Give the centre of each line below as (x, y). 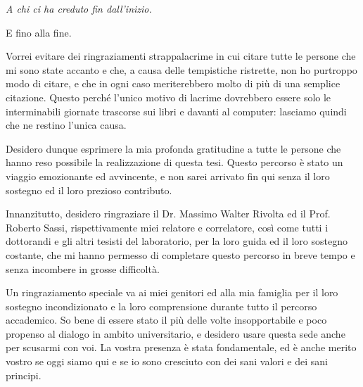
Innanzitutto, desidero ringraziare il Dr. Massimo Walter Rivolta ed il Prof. (168, 214)
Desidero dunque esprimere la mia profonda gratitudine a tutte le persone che (173, 148)
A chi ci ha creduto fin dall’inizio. (79, 8)
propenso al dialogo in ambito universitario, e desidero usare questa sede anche (176, 333)
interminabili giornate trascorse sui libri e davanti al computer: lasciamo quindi (176, 111)
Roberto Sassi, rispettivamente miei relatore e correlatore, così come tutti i (167, 227)
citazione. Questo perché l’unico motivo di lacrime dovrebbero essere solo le (168, 97)
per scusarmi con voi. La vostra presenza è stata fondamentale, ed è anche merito (181, 347)
